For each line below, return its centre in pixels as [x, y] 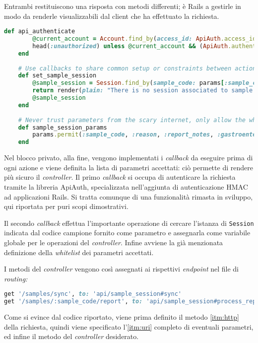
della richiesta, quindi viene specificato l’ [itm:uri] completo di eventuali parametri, [129, 326]
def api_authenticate [40, 32]
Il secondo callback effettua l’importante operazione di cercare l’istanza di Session [129, 223]
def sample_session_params [63, 127]
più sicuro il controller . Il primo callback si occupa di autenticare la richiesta [120, 177]
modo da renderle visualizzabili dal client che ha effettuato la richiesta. [112, 16]
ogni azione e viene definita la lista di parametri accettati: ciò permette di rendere [129, 167]
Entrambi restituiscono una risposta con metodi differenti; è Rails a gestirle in [123, 6]
